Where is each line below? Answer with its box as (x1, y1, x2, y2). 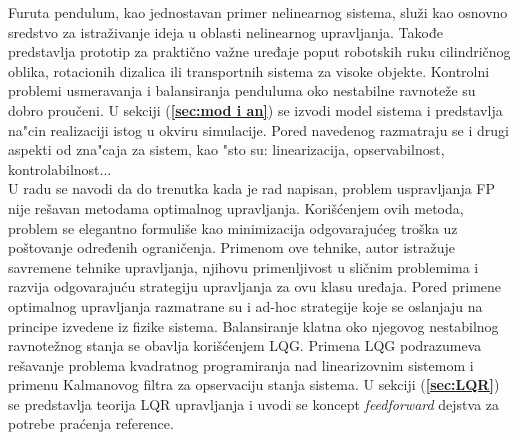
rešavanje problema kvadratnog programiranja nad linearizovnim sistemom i (8, 354, 474, 375)
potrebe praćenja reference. (8, 413, 174, 434)
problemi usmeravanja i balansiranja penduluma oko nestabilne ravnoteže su (8, 80, 476, 101)
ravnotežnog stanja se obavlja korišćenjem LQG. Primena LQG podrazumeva (8, 335, 482, 356)
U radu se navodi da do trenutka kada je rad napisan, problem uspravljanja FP (8, 178, 496, 199)
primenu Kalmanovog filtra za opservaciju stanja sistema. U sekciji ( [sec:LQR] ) (8, 374, 500, 395)
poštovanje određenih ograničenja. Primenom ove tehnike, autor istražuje (8, 237, 456, 258)
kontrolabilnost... (8, 158, 112, 179)
